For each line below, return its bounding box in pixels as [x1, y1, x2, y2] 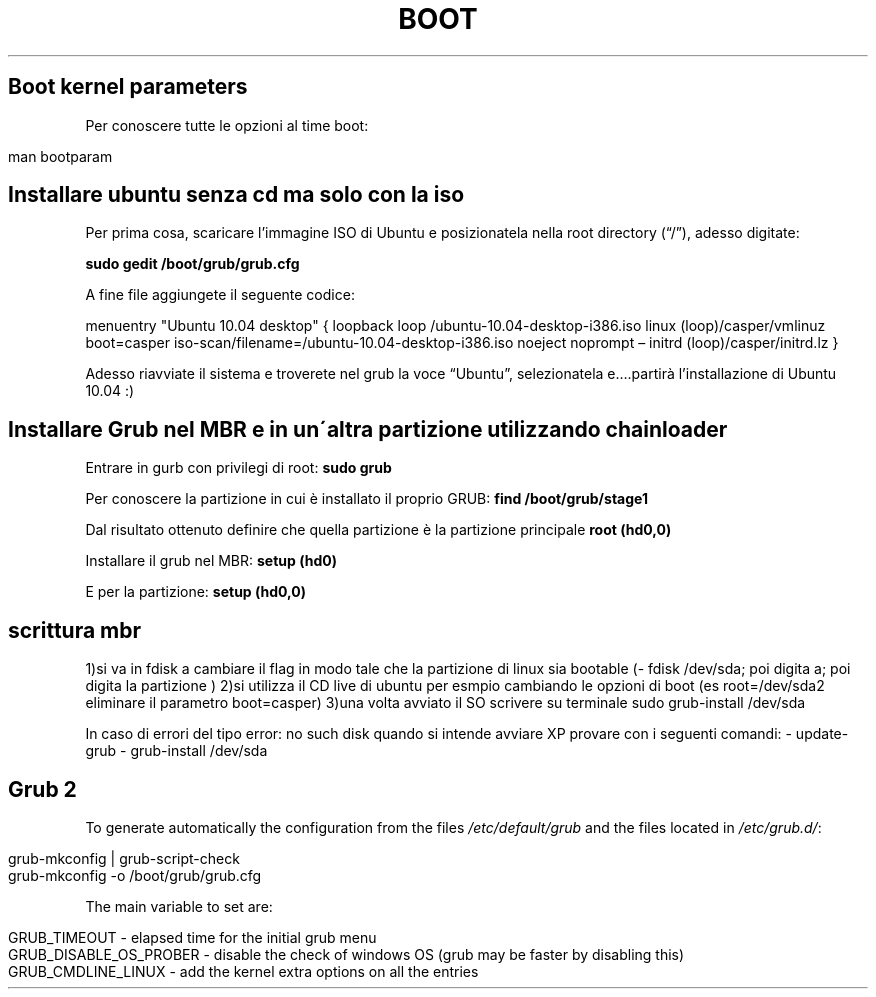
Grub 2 [8, 776, 77, 802]
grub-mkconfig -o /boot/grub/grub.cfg [8, 866, 262, 884]
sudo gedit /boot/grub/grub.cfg [85, 255, 300, 273]
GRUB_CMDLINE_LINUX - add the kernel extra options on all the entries [8, 962, 479, 980]
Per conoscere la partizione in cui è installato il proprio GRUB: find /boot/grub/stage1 [85, 490, 648, 508]
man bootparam [8, 147, 113, 165]
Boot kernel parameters [8, 74, 248, 100]
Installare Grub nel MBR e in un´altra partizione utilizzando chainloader [8, 416, 728, 442]
